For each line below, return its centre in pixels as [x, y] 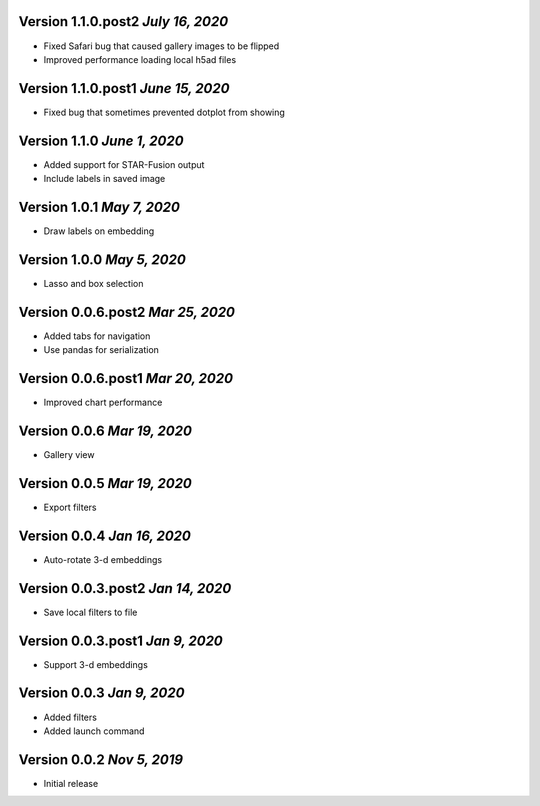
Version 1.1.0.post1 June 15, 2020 [124, 88]
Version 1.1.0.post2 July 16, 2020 [123, 21]
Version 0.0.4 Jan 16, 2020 [105, 535]
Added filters [70, 717]
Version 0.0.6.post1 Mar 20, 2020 [126, 378]
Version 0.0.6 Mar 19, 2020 [105, 430]
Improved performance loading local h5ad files [140, 59]
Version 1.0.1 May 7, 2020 [99, 206]
